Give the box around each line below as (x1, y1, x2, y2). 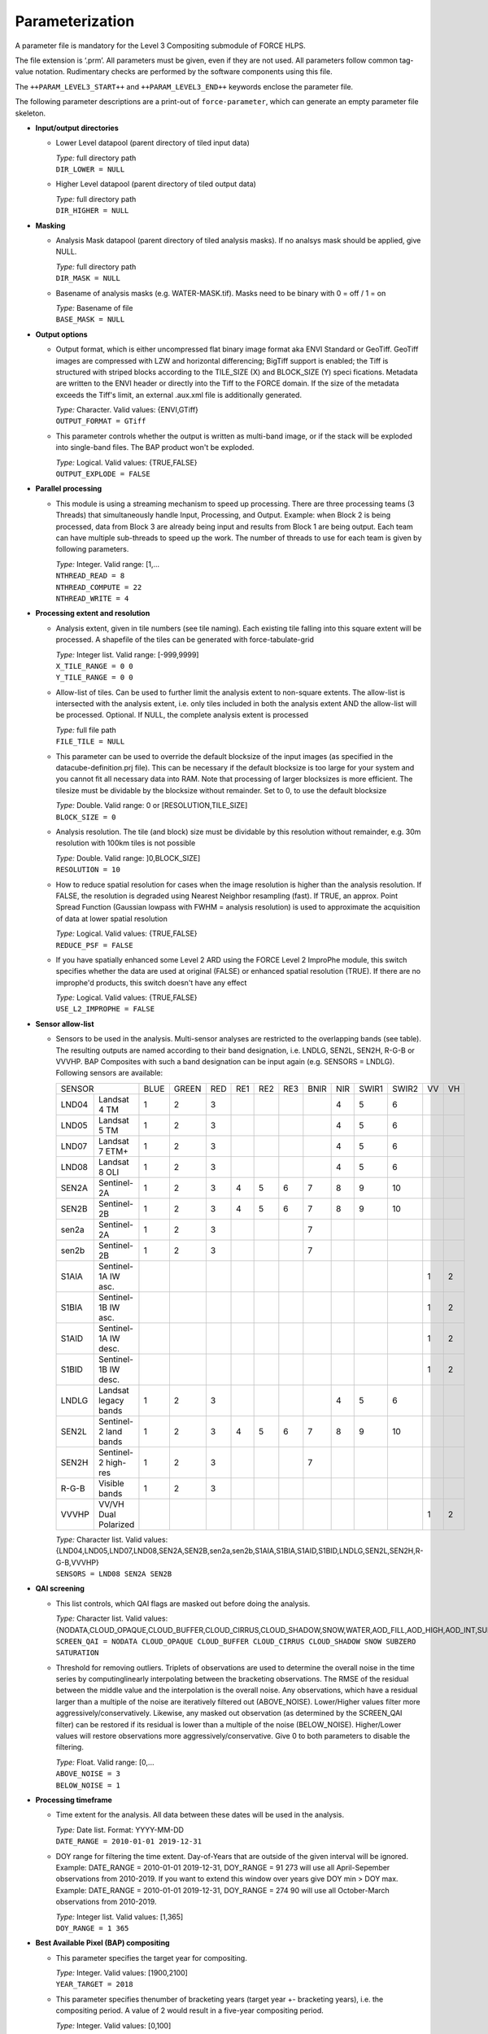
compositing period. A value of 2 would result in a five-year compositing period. (55, 2006, 325, 2015)
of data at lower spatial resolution (55, 914, 168, 923)
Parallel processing (35, 484, 102, 494)
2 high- (98, 1456, 127, 1468)
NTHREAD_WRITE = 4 (55, 594, 129, 603)
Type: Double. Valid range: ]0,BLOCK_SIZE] (55, 853, 201, 862)
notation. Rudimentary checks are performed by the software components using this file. (35, 67, 333, 76)
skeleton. (15, 108, 46, 118)
